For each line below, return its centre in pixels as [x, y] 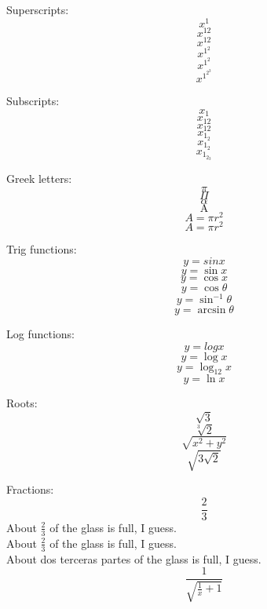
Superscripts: [38, 9]
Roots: [22, 403]
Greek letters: [39, 179]
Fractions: [30, 489]
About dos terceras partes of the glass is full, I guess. [134, 558]
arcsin [212, 310]
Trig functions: [42, 249]
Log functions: [41, 334]
